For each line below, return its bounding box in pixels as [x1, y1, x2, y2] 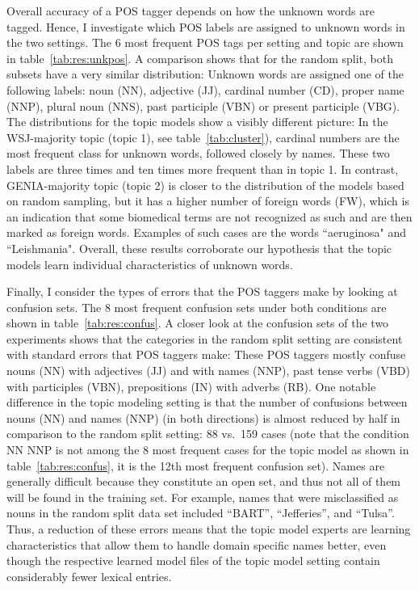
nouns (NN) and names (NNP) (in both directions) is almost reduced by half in [6, 409, 400, 426]
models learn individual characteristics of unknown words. [6, 255, 293, 272]
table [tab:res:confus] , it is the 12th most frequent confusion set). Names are [6, 457, 385, 474]
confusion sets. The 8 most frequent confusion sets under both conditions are [6, 298, 387, 315]
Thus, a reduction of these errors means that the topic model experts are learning [6, 520, 411, 537]
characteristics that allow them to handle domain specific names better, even [6, 536, 387, 553]
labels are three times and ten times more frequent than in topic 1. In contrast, [6, 160, 399, 177]
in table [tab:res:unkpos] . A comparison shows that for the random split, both [6, 49, 394, 66]
